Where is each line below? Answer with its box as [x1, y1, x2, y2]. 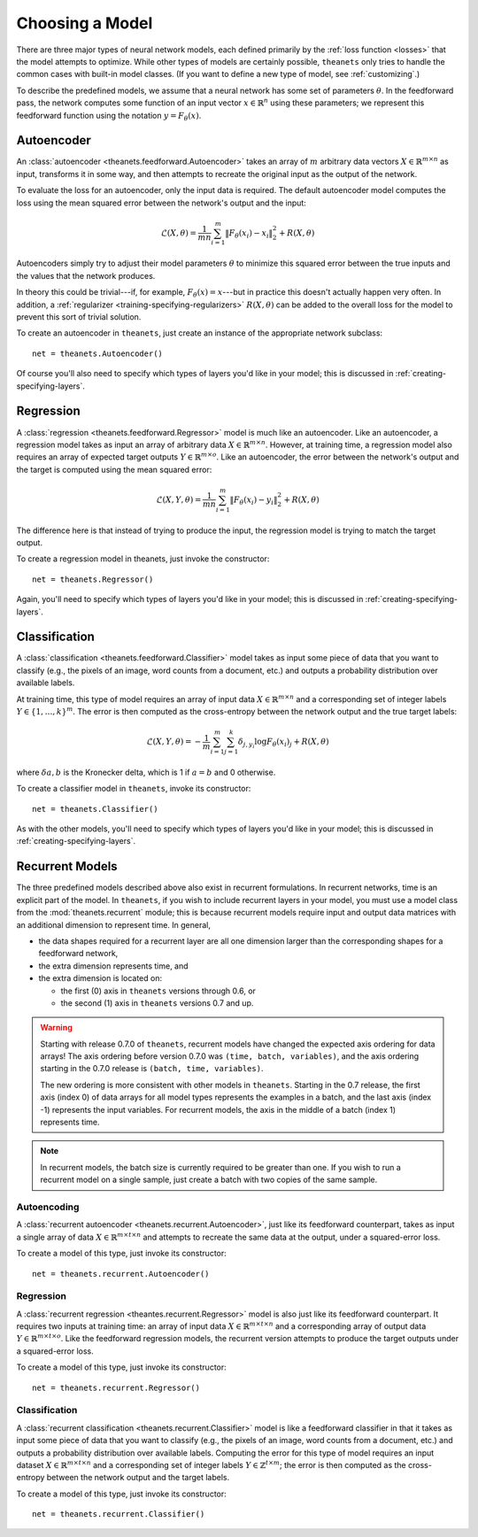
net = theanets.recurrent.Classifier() [32, 1510, 205, 1519]
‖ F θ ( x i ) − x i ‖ [224, 228, 274, 240]
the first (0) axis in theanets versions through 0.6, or [60, 985, 257, 996]
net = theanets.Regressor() [32, 574, 154, 584]
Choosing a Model [16, 13, 153, 33]
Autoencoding [16, 1201, 80, 1213]
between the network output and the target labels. [46, 1472, 230, 1483]
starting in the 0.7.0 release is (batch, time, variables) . [40, 1063, 264, 1074]
